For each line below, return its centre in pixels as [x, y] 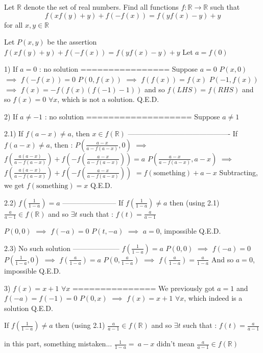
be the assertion [72, 42]
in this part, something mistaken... [58, 344]
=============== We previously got [144, 288]
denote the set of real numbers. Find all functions [101, 7]
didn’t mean [175, 344]
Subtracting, [238, 172]
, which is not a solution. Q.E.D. [108, 99]
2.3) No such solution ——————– [62, 248]
